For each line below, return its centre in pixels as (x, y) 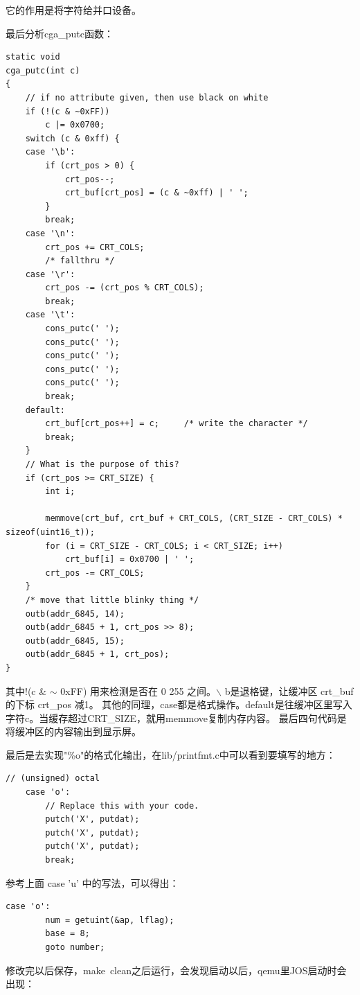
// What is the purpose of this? (102, 464)
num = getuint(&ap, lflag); (110, 920)
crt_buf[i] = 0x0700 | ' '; (129, 560)
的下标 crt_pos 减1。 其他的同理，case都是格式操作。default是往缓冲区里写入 (179, 704)
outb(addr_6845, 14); (75, 614)
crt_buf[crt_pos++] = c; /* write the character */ (177, 424)
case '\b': (50, 152)
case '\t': (50, 315)
